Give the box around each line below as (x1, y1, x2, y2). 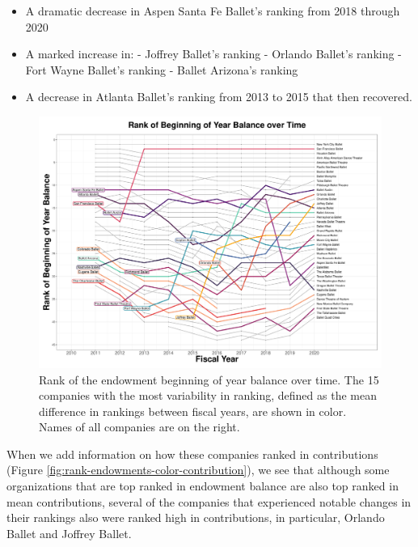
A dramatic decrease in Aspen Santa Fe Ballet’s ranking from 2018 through (25, 2, 400, 19)
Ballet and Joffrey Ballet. (6, 524, 132, 541)
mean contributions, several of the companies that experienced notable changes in (6, 493, 412, 510)
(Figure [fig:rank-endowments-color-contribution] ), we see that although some (6, 461, 390, 478)
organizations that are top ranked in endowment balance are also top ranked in (6, 477, 399, 494)
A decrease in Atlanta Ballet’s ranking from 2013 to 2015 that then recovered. (25, 88, 412, 105)
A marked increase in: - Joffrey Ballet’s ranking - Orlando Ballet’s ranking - (25, 45, 402, 62)
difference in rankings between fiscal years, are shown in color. (39, 402, 347, 419)
